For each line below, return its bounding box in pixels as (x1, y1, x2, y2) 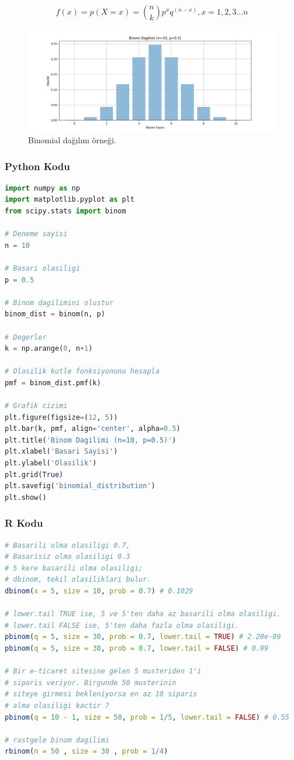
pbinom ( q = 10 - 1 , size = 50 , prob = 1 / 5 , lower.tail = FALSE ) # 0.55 (5, 713, 290, 721)
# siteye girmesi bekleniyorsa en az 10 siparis (5, 690, 198, 699)
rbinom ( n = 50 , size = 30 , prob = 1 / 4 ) (5, 747, 168, 756)
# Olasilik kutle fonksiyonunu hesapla (5, 367, 160, 376)
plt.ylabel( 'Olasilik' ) (5, 459, 97, 468)
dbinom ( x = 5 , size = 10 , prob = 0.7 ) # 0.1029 (5, 587, 193, 596)
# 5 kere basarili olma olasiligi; (5, 564, 143, 572)
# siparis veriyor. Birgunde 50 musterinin (5, 678, 177, 687)
